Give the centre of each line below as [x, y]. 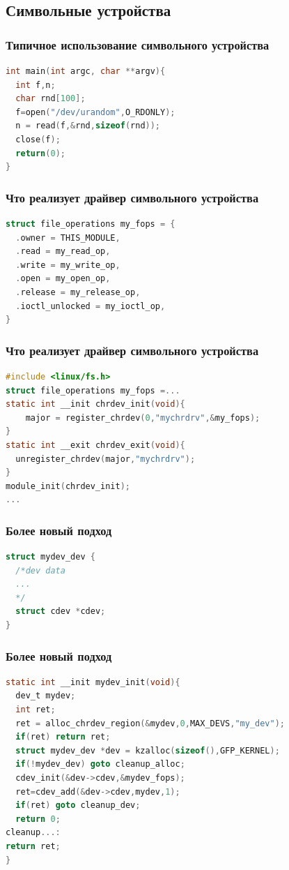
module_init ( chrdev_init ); [68, 486]
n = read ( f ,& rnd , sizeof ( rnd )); [88, 126]
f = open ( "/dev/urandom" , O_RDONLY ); [95, 112]
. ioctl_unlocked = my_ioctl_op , [91, 306]
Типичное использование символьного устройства [138, 44]
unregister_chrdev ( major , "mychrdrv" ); [106, 459]
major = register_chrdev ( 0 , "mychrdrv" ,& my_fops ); [143, 418]
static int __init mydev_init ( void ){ [93, 682]
